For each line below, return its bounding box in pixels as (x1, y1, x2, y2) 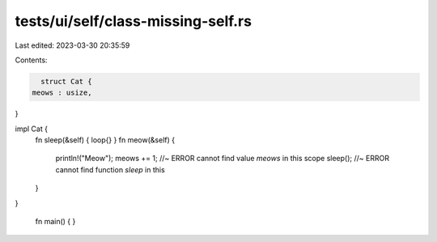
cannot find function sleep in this (55, 164, 165, 174)
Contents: (15, 55, 48, 65)
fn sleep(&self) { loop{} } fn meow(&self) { (35, 135, 176, 145)
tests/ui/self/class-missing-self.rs (15, 12, 252, 30)
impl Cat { (15, 124, 49, 134)
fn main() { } (35, 217, 76, 227)
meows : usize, (32, 88, 92, 97)
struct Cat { (40, 77, 92, 86)
